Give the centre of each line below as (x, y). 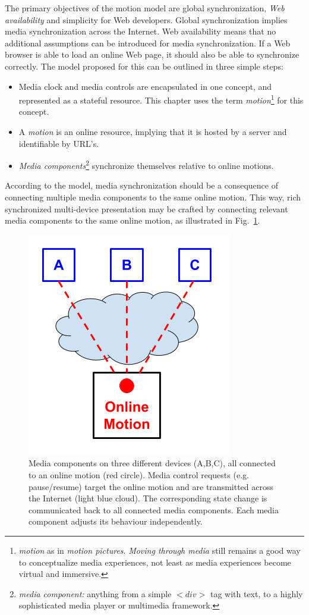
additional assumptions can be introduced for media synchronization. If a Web (148, 43)
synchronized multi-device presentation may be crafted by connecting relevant (146, 208)
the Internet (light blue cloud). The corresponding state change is (148, 498)
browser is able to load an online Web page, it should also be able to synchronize (152, 54)
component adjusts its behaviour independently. (116, 521)
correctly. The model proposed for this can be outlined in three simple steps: (144, 66)
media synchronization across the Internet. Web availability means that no (141, 31)
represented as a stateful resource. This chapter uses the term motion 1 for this (161, 99)
